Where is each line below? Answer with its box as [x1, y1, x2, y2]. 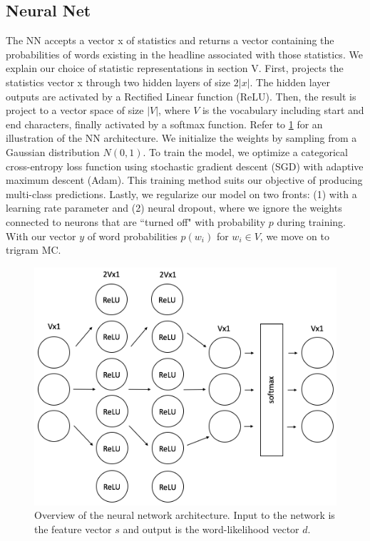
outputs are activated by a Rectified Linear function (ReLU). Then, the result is [6, 88, 356, 103]
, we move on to [259, 228, 330, 243]
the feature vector [34, 521, 112, 536]
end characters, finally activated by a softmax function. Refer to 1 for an [6, 116, 323, 131]
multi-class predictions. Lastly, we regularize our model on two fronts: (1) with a [6, 186, 357, 201]
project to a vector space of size [6, 103, 144, 118]
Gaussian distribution [6, 144, 100, 159]
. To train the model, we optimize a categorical [143, 144, 348, 159]
